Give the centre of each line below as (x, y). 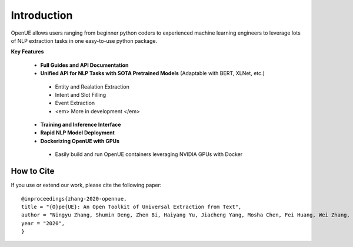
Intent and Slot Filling (81, 94)
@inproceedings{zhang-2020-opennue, (74, 199)
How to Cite (33, 171)
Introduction (42, 15)
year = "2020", (43, 223)
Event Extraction (75, 103)
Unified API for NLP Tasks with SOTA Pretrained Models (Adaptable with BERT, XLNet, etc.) (152, 73)
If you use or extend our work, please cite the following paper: (86, 185)
